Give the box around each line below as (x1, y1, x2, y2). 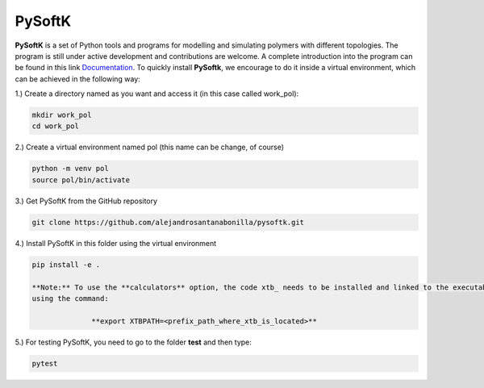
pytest (31, 359, 58, 368)
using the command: (31, 294, 109, 302)
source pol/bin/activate (31, 175, 131, 185)
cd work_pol (31, 122, 80, 131)
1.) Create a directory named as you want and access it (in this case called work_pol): (15, 89, 299, 98)
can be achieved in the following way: (15, 73, 140, 84)
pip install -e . (31, 260, 101, 269)
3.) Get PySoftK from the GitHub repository (15, 196, 157, 206)
